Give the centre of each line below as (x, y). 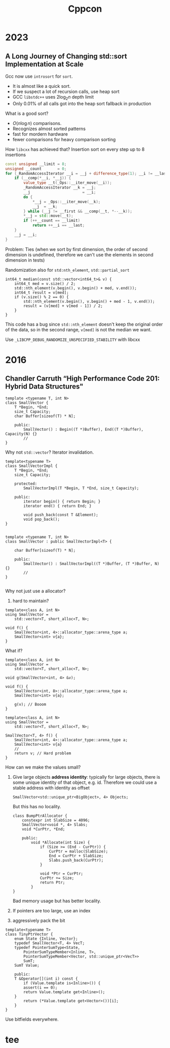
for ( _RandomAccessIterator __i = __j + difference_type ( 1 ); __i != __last (87, 173)
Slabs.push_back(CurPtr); (76, 860)
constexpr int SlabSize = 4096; (56, 820)
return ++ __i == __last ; (58, 226)
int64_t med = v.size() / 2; (45, 283)
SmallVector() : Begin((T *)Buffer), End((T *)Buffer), (83, 429)
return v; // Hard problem (43, 753)
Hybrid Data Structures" (44, 387)
